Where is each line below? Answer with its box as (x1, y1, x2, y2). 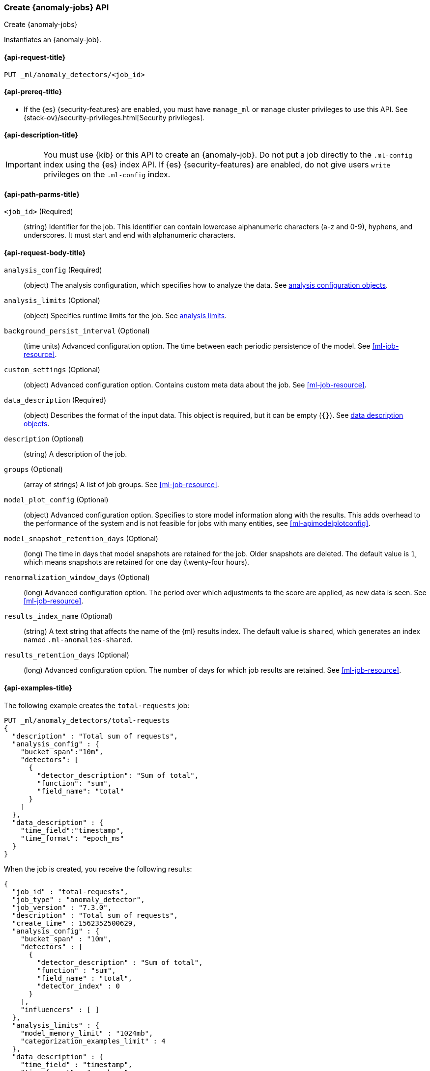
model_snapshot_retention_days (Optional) (4, 534, 158, 543)
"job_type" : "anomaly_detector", (12, 895, 145, 904)
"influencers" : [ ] (20, 1005, 99, 1014)
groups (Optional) (4, 465, 63, 474)
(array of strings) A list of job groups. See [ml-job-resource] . (24, 480, 219, 489)
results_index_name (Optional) (4, 612, 113, 621)
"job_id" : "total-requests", (12, 887, 128, 896)
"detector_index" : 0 (37, 982, 120, 990)
